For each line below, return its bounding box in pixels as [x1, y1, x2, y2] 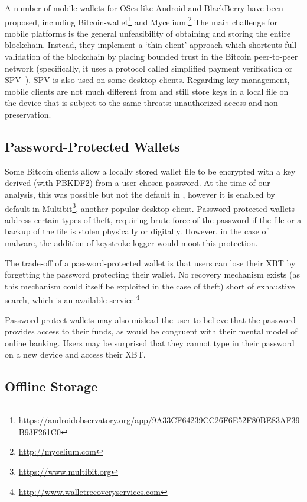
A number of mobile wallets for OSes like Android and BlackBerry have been [5, 2, 283, 14]
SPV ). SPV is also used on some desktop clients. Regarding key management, [5, 73, 290, 86]
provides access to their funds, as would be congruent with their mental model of [5, 325, 298, 337]
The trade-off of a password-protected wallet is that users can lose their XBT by [5, 256, 296, 269]
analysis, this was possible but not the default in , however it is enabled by [5, 188, 275, 200]
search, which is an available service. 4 [5, 292, 140, 306]
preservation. [5, 108, 51, 120]
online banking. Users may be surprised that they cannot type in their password [5, 336, 295, 349]
